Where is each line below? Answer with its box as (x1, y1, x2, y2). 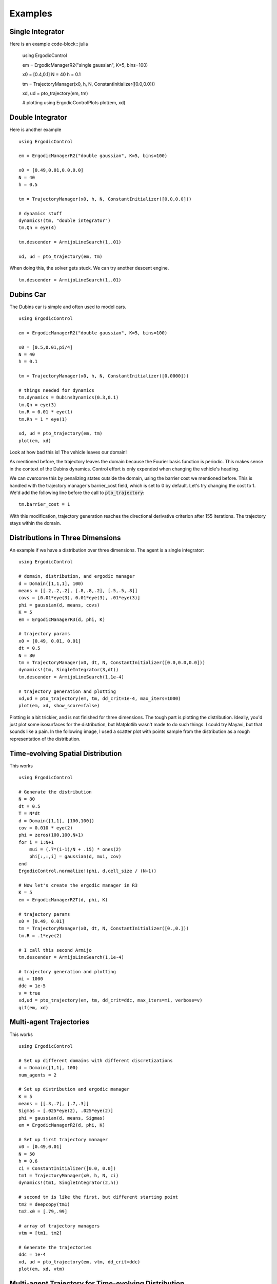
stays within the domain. (9, 520, 61, 526)
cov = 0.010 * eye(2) (18, 825, 73, 830)
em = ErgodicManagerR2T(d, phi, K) (18, 897, 108, 902)
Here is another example (9, 126, 62, 133)
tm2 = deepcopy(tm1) (18, 1201, 70, 1207)
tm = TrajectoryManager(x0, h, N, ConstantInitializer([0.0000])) (18, 373, 189, 379)
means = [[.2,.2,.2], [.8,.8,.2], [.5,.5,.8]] (18, 588, 138, 594)
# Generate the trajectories (18, 1244, 92, 1250)
